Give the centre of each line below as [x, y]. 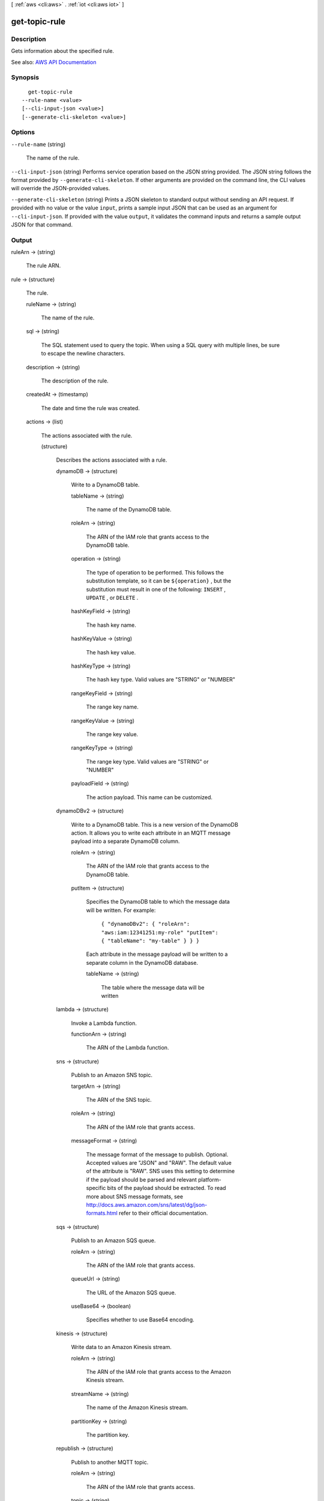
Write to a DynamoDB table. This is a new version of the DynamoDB [154, 824]
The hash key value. [111, 652]
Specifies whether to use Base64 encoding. [140, 1320]
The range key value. [112, 734]
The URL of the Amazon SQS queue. [131, 1292]
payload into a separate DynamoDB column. [125, 841]
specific [96, 1188]
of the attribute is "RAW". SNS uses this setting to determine [160, 1171]
